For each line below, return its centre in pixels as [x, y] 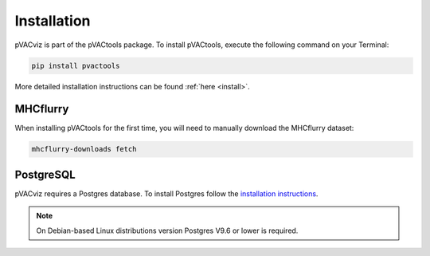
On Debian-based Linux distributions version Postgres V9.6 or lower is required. [167, 230]
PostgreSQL [45, 174]
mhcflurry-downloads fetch [84, 149]
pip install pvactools [76, 65]
